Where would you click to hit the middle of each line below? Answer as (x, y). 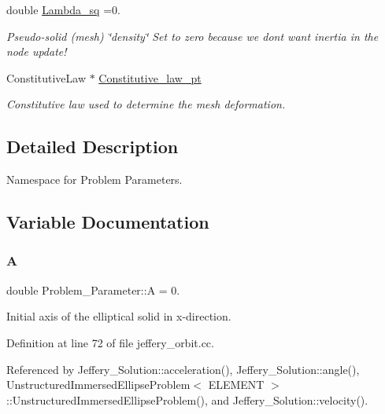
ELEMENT (236, 385)
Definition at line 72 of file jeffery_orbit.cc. (110, 342)
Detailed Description (93, 147)
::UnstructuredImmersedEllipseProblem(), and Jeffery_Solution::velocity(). (187, 399)
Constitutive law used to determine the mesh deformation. (146, 104)
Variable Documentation (108, 222)
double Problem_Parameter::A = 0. (93, 289)
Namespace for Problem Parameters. (94, 180)
